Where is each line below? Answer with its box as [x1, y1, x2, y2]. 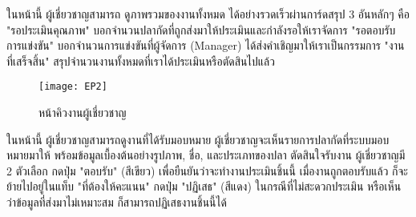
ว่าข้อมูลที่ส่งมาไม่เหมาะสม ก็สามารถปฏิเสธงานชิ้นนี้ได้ [6, 194, 227, 210]
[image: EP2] [38, 81, 107, 93]
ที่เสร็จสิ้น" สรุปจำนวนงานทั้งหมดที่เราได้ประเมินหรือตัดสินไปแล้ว [6, 52, 275, 69]
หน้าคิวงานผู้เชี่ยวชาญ [38, 104, 127, 121]
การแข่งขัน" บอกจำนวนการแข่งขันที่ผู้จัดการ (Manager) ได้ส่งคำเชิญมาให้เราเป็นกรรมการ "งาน [6, 37, 405, 54]
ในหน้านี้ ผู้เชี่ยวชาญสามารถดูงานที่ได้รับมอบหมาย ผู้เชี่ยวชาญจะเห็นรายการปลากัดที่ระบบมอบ [6, 131, 390, 147]
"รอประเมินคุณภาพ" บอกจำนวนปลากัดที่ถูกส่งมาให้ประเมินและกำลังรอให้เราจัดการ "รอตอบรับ [6, 21, 396, 38]
